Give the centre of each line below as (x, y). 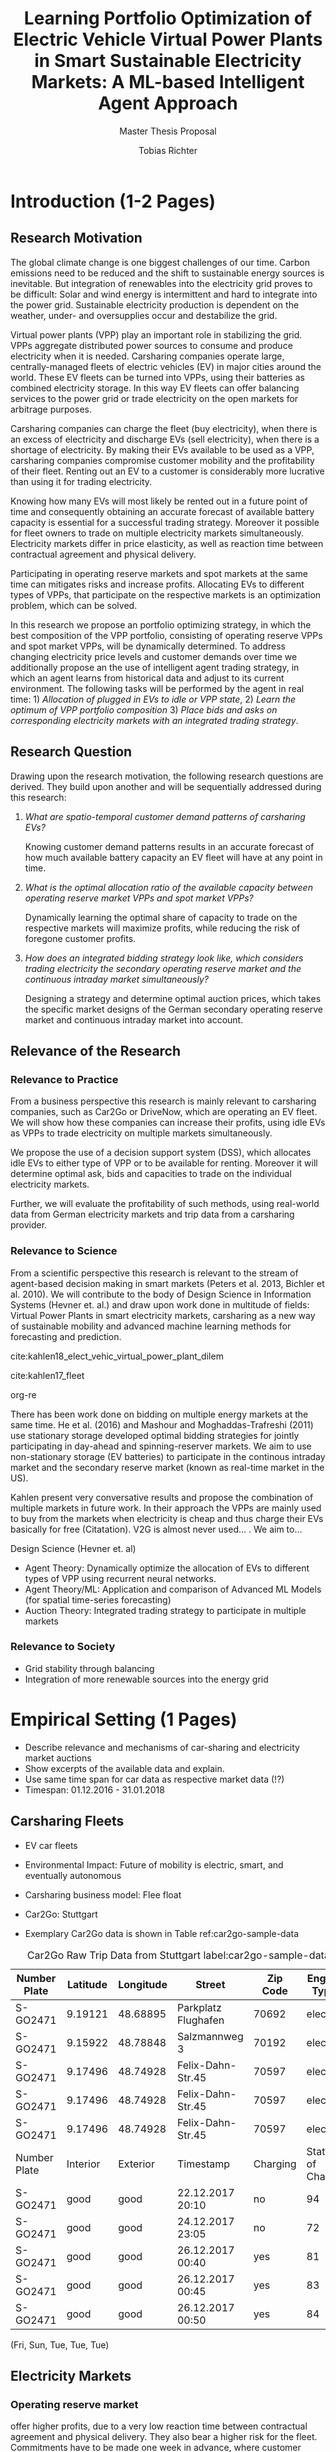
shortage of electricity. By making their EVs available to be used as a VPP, (162, 449)
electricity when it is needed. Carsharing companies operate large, (147, 356)
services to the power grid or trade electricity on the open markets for (154, 398)
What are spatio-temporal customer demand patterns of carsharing (165, 816)
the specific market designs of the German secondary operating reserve (174, 1009)
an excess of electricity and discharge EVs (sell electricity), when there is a (165, 439)
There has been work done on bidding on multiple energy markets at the (159, 1414)
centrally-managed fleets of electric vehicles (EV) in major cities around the (166, 366)
